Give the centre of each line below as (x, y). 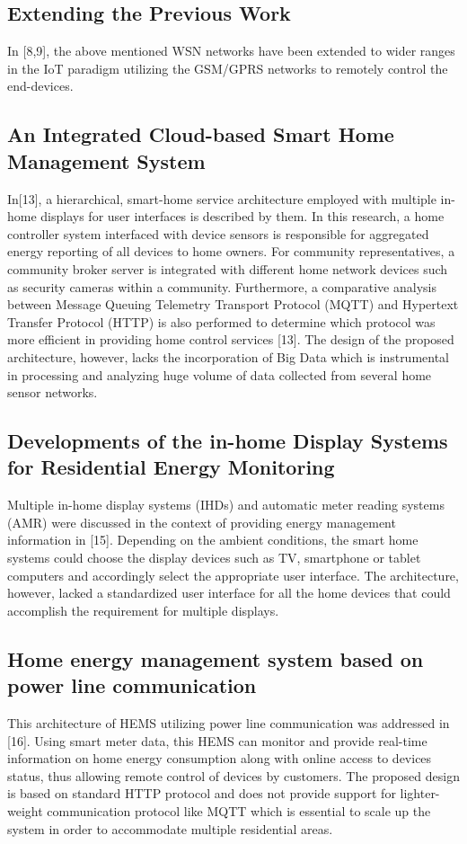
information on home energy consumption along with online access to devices (220, 758)
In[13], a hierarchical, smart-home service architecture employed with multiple (222, 198)
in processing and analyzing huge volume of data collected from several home (220, 374)
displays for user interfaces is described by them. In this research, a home (242, 216)
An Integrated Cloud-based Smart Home (201, 134)
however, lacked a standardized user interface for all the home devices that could (229, 593)
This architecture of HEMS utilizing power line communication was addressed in (229, 723)
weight (25, 811)
